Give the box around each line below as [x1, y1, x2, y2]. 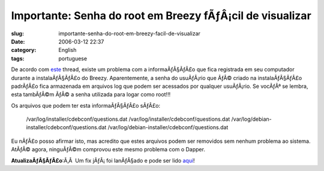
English [58, 47, 77, 54]
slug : [11, 30, 24, 37]
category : [11, 47, 37, 54]
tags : [11, 54, 25, 62]
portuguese [58, 54, 87, 62]
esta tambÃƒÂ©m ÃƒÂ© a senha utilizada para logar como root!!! [11, 91, 171, 98]
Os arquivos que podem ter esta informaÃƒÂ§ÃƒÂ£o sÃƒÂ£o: [11, 102, 161, 109]
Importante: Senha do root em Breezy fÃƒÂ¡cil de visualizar [11, 9, 311, 22]
